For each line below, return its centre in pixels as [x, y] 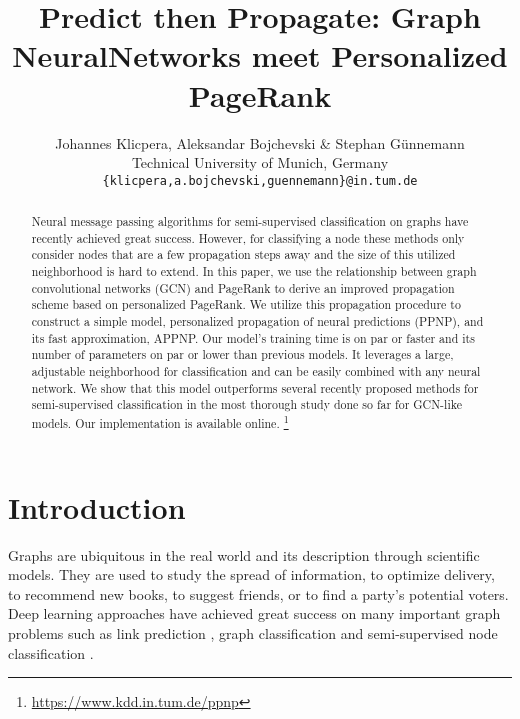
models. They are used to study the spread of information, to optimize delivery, [251, 574]
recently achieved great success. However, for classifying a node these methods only [248, 237]
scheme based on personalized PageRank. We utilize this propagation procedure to [246, 304]
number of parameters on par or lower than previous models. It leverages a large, [242, 354]
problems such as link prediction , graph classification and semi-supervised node [253, 632]
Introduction [97, 506]
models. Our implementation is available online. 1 [160, 421]
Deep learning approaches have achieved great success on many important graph [254, 613]
